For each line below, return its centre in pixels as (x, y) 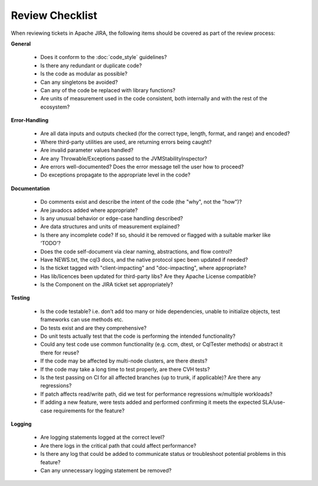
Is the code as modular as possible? (84, 74)
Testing (20, 298)
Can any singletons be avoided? (79, 82)
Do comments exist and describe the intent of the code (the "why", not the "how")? (141, 202)
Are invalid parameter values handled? (87, 150)
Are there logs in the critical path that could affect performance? (118, 445)
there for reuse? (60, 353)
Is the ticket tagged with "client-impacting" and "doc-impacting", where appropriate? (143, 268)
